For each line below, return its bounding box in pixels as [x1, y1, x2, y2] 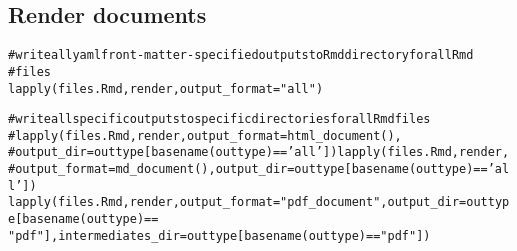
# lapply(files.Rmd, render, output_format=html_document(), [8, 128, 402, 143]
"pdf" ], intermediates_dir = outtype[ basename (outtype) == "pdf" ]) [8, 228, 431, 243]
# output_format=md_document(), [8, 162, 216, 177]
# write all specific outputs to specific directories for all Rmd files [8, 112, 431, 127]
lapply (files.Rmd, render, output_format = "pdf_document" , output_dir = [8, 195, 467, 210]
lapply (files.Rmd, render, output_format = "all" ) [8, 81, 324, 96]
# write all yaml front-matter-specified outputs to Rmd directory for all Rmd [8, 48, 474, 63]
